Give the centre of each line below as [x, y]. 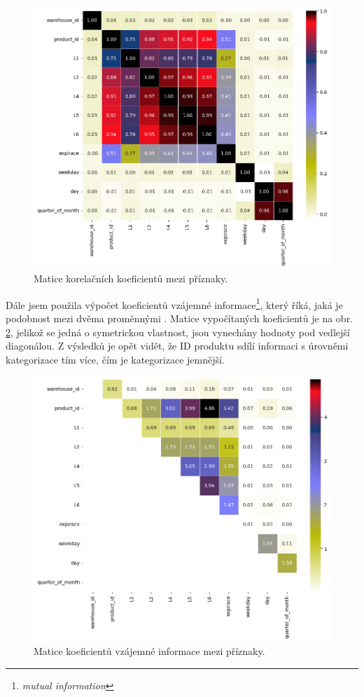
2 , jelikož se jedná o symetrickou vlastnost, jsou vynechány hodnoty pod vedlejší [178, 332]
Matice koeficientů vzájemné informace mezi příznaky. [149, 651]
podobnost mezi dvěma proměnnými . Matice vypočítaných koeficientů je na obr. [180, 318]
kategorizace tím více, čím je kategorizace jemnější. [115, 359]
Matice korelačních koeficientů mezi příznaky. [131, 278]
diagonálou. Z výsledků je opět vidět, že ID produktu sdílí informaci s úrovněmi [177, 346]
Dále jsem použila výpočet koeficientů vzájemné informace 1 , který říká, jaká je [174, 303]
